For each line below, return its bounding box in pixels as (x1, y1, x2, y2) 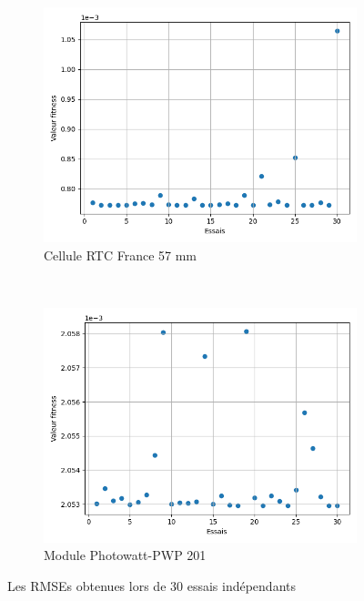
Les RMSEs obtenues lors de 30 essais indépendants (7, 576, 296, 595)
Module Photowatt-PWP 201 (44, 545, 207, 565)
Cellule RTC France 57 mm (44, 245, 197, 264)
